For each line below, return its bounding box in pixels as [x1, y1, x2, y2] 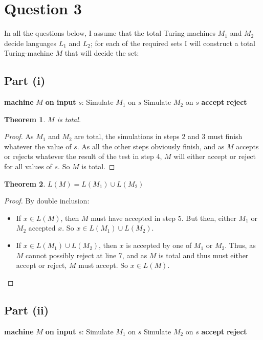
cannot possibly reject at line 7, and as [26, 250, 147, 260]
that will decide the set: [64, 48, 139, 58]
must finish [207, 131, 243, 142]
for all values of [4, 161, 52, 172]
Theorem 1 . [4, 114, 46, 124]
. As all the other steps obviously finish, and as [77, 141, 225, 151]
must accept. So [78, 260, 128, 270]
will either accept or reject [173, 151, 256, 162]
